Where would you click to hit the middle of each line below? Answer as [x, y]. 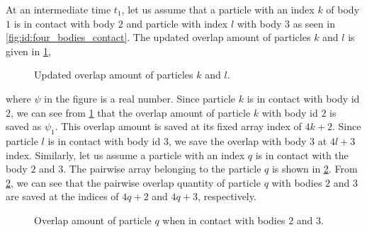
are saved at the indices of [62, 196]
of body [343, 9]
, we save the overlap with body [237, 140]
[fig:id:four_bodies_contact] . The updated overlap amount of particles [158, 37]
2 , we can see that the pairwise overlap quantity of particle [133, 182]
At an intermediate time [58, 9]
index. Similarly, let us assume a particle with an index [125, 155]
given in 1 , [28, 51]
